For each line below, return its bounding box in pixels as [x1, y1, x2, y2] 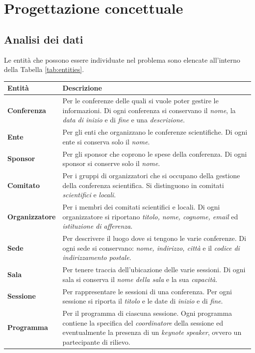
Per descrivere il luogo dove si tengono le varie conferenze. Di [62, 233, 246, 243]
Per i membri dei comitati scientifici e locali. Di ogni [62, 202, 220, 212]
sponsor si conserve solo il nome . [62, 158, 160, 168]
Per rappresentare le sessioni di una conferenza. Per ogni [62, 286, 232, 296]
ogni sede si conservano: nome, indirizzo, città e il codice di [62, 242, 240, 253]
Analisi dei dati [4, 31, 83, 47]
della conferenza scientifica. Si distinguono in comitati [62, 180, 224, 190]
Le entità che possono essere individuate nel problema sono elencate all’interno [4, 54, 240, 65]
